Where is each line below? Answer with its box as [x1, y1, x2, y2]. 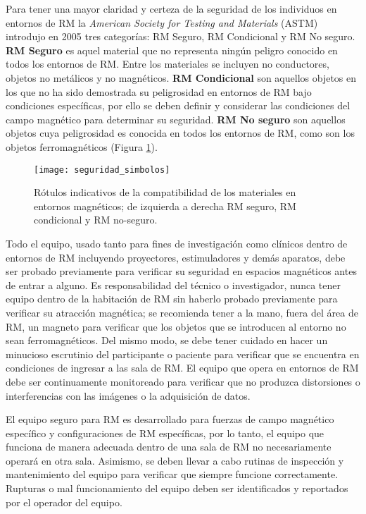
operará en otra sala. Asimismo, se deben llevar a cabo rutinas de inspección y [6, 453, 344, 467]
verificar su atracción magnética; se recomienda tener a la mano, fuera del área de [6, 305, 358, 319]
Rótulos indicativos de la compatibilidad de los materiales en [34, 185, 296, 200]
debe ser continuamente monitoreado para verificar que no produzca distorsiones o [6, 374, 360, 388]
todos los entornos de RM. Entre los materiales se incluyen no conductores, [6, 56, 329, 71]
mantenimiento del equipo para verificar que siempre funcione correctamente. [6, 467, 339, 482]
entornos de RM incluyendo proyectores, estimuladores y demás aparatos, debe [6, 250, 346, 264]
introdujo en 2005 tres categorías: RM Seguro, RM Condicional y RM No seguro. [6, 29, 355, 44]
